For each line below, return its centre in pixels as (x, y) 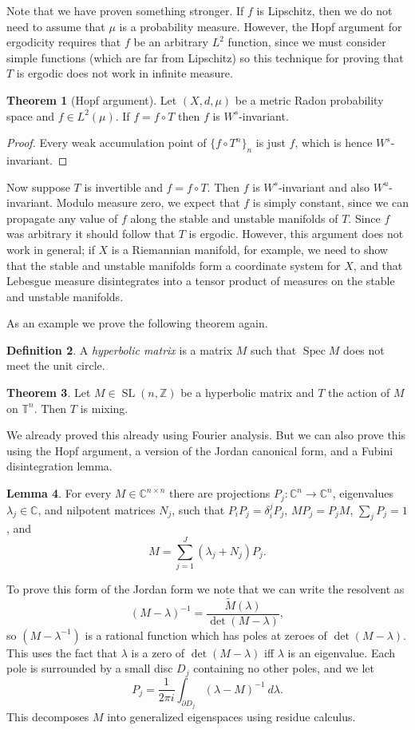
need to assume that (56, 26)
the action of (359, 393)
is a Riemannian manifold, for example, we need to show (249, 249)
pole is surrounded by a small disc (90, 668)
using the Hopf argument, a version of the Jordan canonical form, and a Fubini (200, 450)
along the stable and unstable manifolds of (234, 218)
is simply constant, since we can (330, 202)
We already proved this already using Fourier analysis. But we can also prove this (206, 435)
